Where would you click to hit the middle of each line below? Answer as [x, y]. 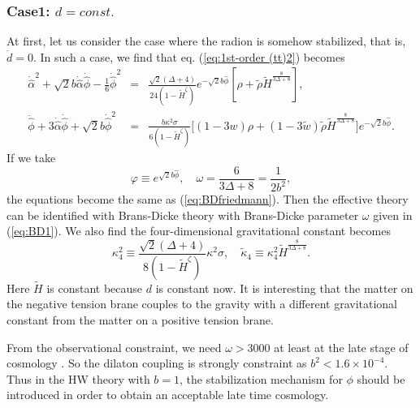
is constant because [95, 288]
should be [381, 378]
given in [393, 215]
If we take [31, 158]
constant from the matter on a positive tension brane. [140, 319]
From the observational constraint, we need [114, 347]
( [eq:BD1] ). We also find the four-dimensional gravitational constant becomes [199, 231]
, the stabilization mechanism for [261, 378]
